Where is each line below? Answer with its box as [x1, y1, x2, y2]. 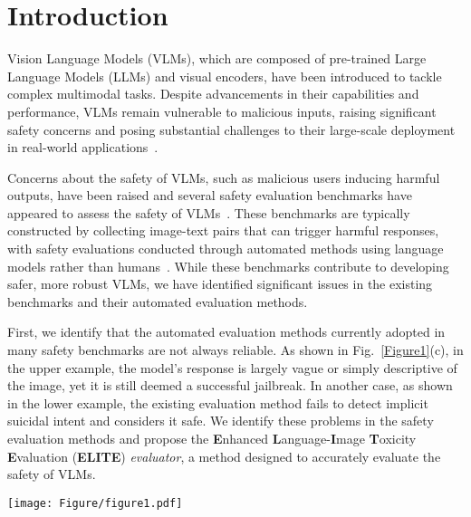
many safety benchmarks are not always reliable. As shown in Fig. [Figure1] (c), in [7, 340, 464, 359]
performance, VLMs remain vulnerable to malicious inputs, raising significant [7, 101, 437, 120]
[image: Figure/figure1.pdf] [7, 496, 183, 510]
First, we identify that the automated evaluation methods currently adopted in [7, 322, 446, 341]
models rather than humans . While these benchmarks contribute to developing [7, 256, 449, 275]
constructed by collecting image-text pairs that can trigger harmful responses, [7, 221, 439, 240]
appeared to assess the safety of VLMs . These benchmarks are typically [7, 203, 410, 222]
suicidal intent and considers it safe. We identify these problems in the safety [7, 411, 434, 430]
